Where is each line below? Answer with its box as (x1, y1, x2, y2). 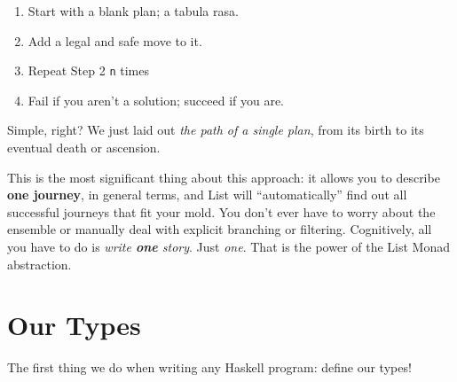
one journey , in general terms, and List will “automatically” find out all (7, 185, 407, 204)
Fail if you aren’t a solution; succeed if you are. (28, 90, 285, 109)
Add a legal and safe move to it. (28, 31, 202, 50)
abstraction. (7, 254, 72, 273)
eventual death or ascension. (7, 138, 161, 157)
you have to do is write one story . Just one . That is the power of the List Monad (7, 238, 451, 255)
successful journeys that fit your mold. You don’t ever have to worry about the (7, 202, 436, 221)
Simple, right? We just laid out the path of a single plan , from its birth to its (7, 121, 424, 139)
